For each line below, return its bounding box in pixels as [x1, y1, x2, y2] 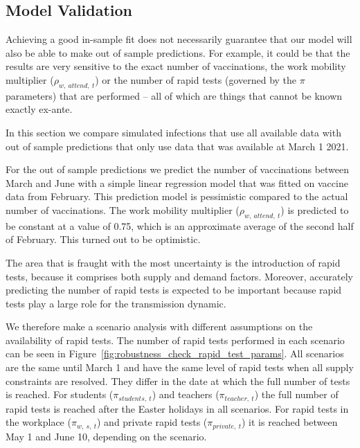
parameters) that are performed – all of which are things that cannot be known [6, 88, 343, 102]
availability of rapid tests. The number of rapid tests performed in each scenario [6, 332, 345, 347]
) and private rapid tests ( [96, 415, 208, 429]
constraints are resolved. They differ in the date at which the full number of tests [6, 373, 350, 388]
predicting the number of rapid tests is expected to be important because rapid [6, 283, 342, 297]
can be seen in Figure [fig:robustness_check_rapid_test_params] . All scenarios [6, 346, 344, 361]
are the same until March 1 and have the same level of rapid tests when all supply [6, 360, 354, 375]
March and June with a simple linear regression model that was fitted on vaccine [6, 175, 348, 190]
